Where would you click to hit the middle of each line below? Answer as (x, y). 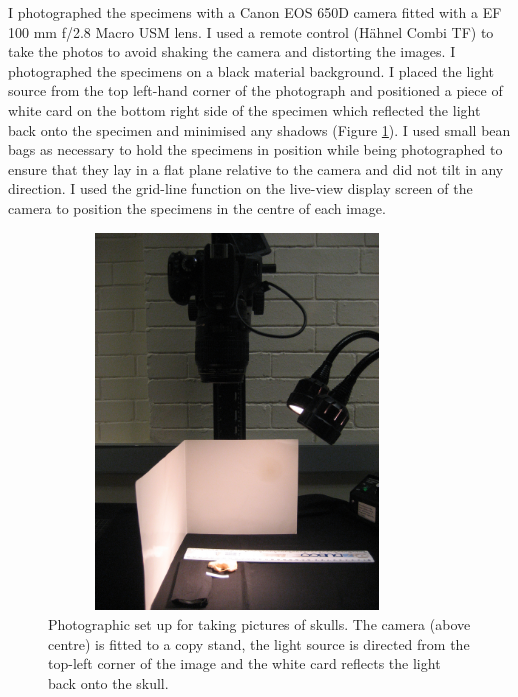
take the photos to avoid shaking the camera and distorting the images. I (232, 51)
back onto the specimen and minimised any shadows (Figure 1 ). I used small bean (259, 129)
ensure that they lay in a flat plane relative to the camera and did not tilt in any (256, 168)
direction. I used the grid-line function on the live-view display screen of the (240, 188)
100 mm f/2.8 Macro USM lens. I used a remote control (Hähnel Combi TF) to (251, 31)
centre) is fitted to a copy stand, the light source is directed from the (259, 643)
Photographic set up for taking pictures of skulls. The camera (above (259, 624)
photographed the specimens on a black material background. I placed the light (251, 70)
